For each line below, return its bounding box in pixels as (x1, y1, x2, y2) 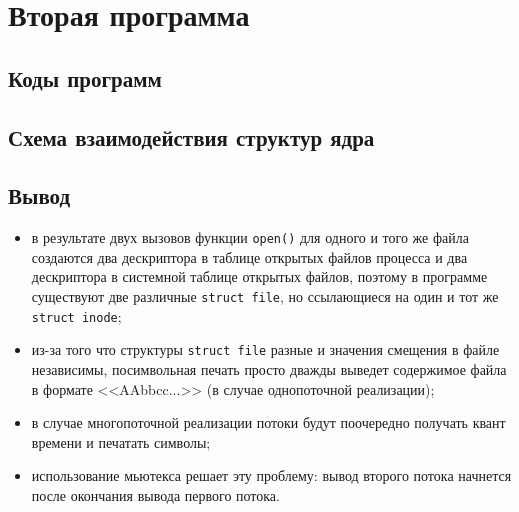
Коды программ (8, 62, 162, 93)
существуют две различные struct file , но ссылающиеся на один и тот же (31, 285, 499, 306)
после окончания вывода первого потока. (31, 484, 280, 505)
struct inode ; (31, 305, 122, 326)
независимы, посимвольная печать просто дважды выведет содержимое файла (31, 358, 507, 379)
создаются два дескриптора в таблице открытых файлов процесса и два (31, 246, 468, 267)
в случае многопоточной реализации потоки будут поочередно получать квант (31, 412, 506, 433)
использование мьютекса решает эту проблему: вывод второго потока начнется (31, 465, 512, 486)
